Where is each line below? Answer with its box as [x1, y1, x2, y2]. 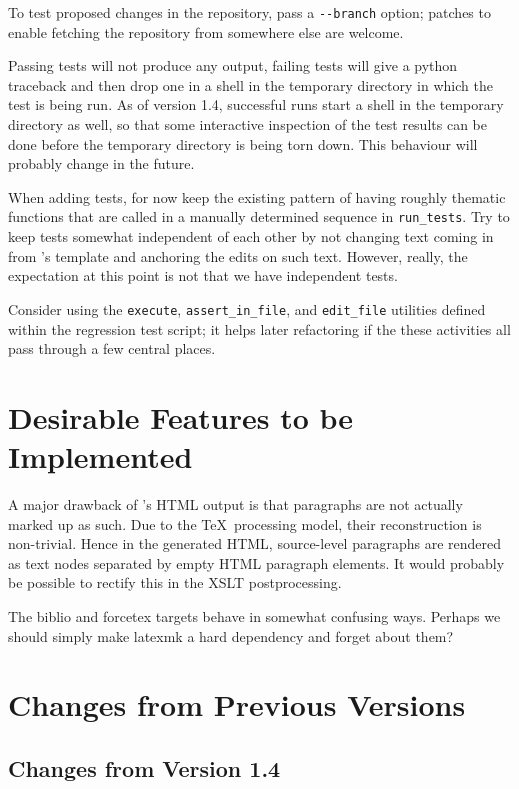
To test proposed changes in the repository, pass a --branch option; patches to [8, 2, 491, 22]
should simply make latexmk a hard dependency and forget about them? [8, 625, 454, 646]
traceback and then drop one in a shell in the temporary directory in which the [8, 74, 493, 95]
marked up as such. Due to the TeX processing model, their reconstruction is [8, 513, 482, 534]
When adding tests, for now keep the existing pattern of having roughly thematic [8, 186, 506, 207]
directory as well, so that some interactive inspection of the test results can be [8, 114, 487, 135]
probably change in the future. [8, 153, 195, 174]
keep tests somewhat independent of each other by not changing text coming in [8, 226, 494, 247]
